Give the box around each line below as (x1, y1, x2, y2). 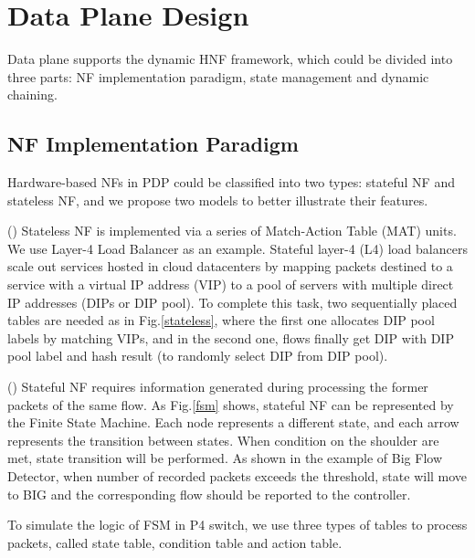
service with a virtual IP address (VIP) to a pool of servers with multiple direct (7, 275, 454, 294)
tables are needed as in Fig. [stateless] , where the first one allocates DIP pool (7, 311, 435, 330)
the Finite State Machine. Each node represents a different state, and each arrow (7, 413, 459, 432)
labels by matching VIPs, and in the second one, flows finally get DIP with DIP (7, 328, 454, 347)
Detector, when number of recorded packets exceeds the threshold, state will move (7, 467, 468, 486)
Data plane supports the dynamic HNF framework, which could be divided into (7, 49, 453, 68)
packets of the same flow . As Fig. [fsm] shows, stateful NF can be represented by (7, 395, 454, 414)
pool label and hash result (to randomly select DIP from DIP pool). (7, 346, 388, 365)
